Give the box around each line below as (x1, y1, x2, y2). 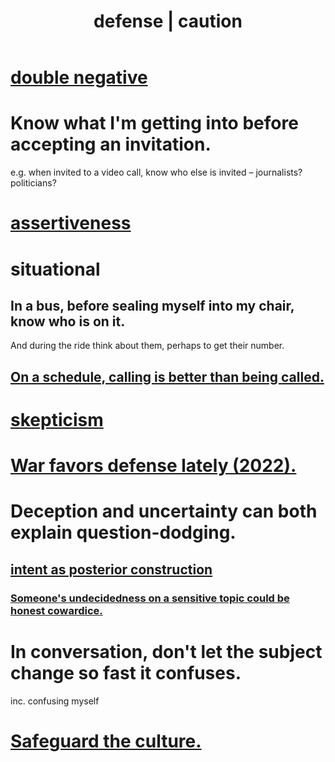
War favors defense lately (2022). (10, 455, 297, 477)
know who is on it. (10, 313, 126, 330)
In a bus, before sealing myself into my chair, (10, 297, 295, 314)
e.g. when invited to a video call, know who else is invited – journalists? (10, 166, 303, 179)
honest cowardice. (10, 603, 103, 617)
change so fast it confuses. (10, 661, 242, 684)
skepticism (10, 408, 104, 431)
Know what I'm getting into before (10, 112, 299, 135)
